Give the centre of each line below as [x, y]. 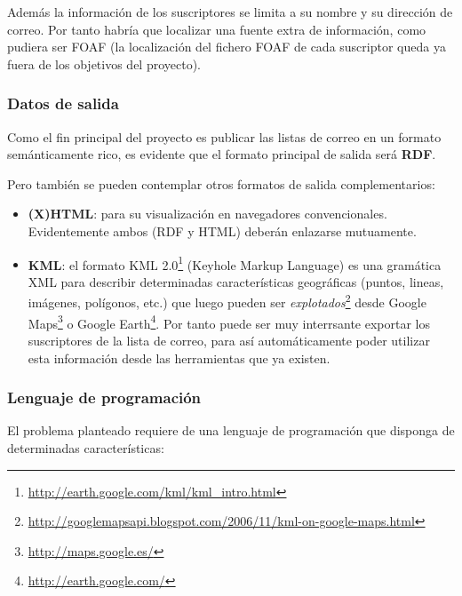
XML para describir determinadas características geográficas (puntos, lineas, [236, 281]
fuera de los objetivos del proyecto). [104, 64]
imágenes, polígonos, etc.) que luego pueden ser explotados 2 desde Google [227, 301]
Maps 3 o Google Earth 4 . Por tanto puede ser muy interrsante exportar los [229, 322]
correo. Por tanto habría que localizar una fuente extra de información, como [217, 29]
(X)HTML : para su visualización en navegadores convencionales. [207, 214]
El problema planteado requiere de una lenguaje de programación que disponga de [231, 430]
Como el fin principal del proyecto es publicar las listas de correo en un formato [224, 136]
